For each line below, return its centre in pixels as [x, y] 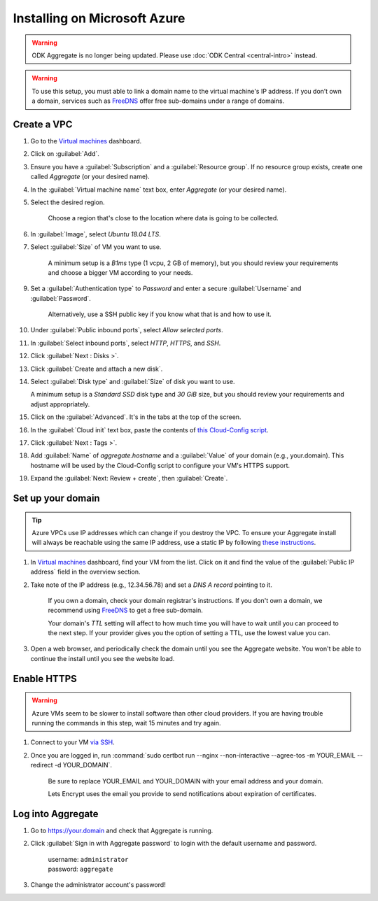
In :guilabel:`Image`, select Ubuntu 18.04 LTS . [96, 234]
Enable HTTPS [45, 679]
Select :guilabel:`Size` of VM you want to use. [96, 247]
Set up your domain [57, 498]
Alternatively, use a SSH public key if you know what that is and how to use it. [160, 314]
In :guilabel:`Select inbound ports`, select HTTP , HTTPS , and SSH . [126, 343]
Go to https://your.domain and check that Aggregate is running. [122, 830]
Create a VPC [43, 124]
